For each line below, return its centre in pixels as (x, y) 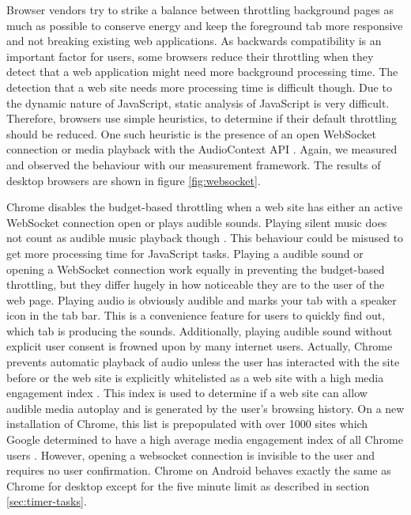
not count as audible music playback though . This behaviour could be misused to (205, 238)
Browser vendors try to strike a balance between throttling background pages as (200, 9)
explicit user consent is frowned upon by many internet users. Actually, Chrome (200, 346)
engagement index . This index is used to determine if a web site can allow (187, 393)
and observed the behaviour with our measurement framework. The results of (194, 164)
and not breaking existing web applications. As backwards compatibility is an (194, 41)
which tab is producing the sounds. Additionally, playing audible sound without (200, 330)
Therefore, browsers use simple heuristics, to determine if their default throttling (202, 118)
